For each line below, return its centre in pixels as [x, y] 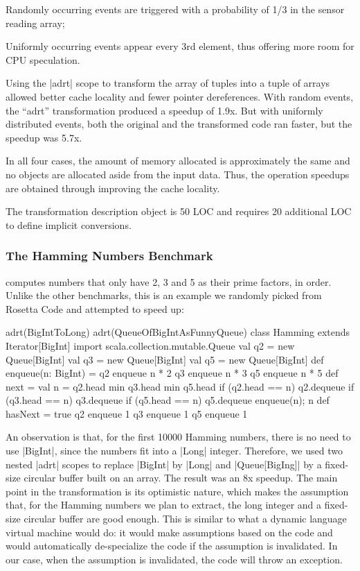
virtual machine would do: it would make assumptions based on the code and [169, 532]
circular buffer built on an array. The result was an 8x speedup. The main [181, 478]
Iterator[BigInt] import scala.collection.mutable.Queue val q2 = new [150, 345]
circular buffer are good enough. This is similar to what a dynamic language [185, 519]
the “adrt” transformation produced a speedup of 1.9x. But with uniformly [164, 110]
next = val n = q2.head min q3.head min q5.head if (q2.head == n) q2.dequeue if [180, 386]
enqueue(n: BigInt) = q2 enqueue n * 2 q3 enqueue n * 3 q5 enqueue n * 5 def [172, 373]
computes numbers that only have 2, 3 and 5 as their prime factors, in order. [169, 281]
